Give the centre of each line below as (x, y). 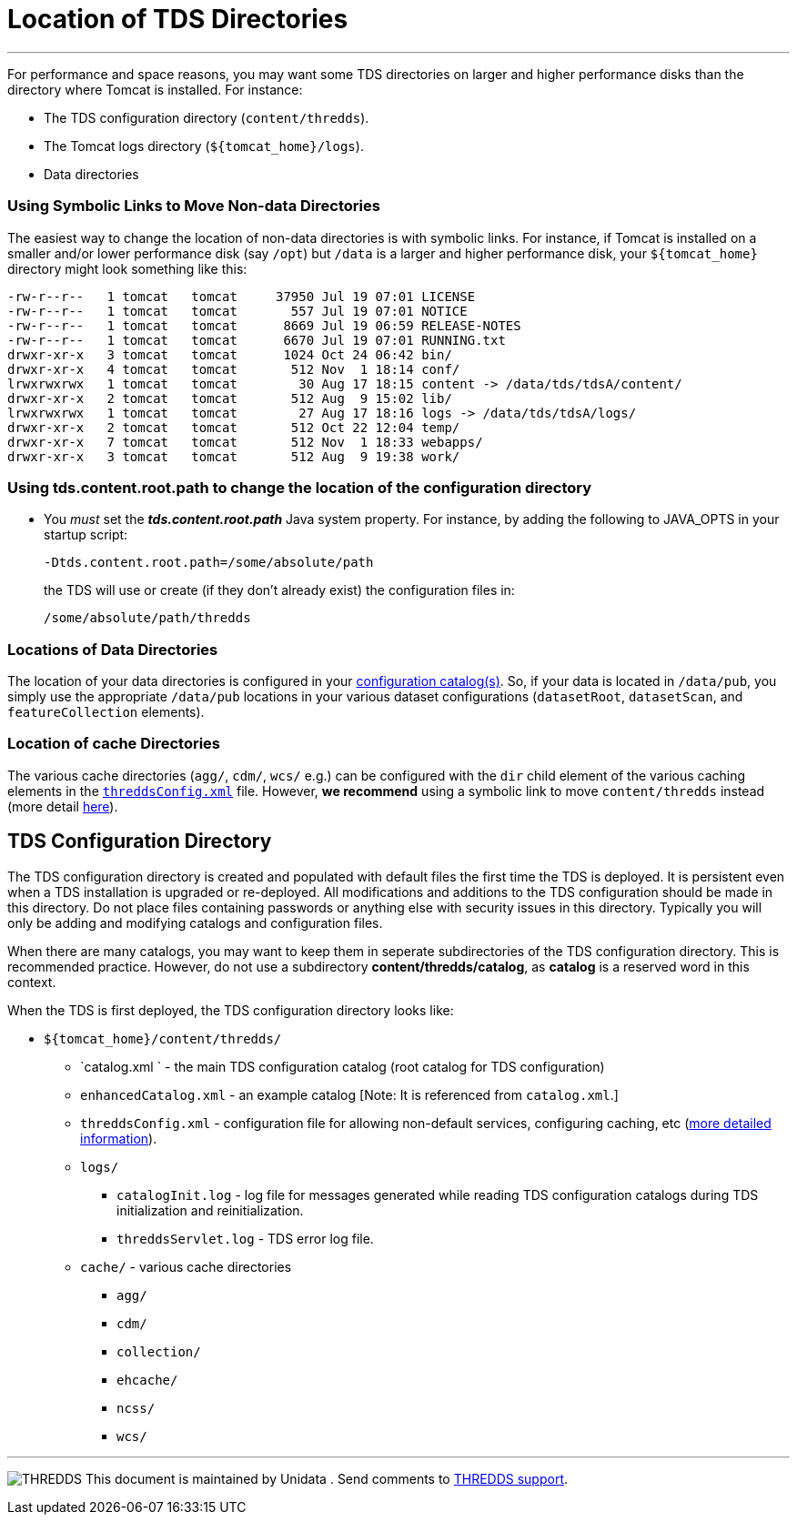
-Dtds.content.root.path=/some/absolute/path (209, 563)
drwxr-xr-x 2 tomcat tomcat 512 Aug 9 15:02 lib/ (230, 398)
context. (32, 982)
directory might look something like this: (127, 268)
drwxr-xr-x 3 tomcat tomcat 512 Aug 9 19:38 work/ (234, 456)
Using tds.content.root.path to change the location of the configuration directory (300, 487)
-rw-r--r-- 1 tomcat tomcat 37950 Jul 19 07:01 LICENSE (242, 296)
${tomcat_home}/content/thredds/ (163, 1038)
